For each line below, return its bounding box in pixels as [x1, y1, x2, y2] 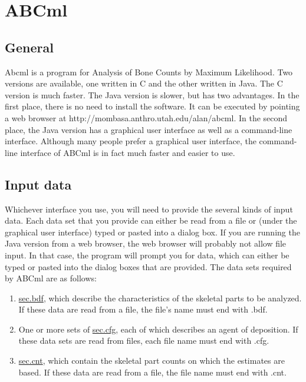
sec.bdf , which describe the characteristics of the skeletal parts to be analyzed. [18, 291, 302, 304]
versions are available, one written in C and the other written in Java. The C [5, 77, 283, 89]
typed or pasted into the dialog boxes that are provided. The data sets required [5, 260, 292, 273]
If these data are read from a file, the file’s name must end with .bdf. [18, 303, 268, 315]
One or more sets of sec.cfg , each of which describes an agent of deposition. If [18, 323, 298, 335]
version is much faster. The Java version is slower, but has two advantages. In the [5, 88, 300, 101]
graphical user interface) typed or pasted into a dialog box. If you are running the [5, 225, 300, 238]
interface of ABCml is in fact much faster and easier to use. [20, 146, 235, 158]
